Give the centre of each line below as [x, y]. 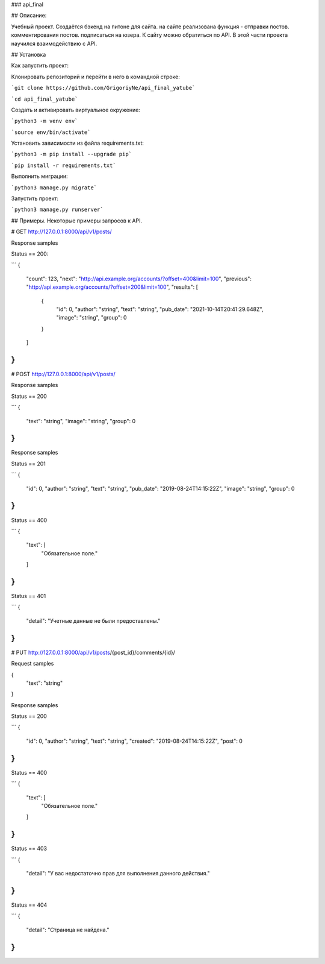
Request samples [32, 664]
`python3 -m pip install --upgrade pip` [72, 154]
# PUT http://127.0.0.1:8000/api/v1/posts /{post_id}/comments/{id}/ [93, 652]
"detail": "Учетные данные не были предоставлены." [93, 620]
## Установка [29, 54]
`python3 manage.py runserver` [57, 210]
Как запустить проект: [40, 66]
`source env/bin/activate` [51, 132]
